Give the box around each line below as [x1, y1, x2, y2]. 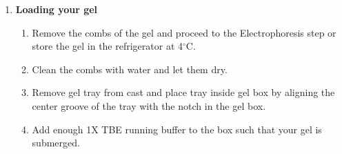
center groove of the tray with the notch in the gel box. [32, 98, 266, 113]
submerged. [32, 135, 80, 150]
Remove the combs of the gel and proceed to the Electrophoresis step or [32, 25, 336, 39]
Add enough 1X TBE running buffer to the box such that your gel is [32, 122, 322, 136]
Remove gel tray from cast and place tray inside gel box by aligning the [32, 85, 335, 99]
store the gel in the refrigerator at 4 [32, 39, 183, 53]
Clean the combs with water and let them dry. [32, 61, 228, 76]
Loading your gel [15, 2, 98, 16]
